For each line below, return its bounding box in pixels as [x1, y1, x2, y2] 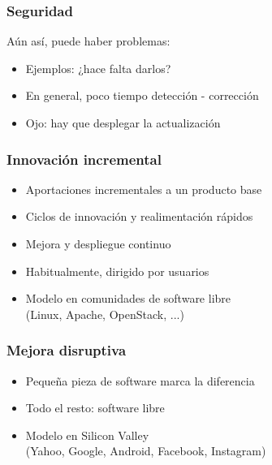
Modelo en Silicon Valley [25, 426, 149, 443]
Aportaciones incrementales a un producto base [25, 180, 262, 197]
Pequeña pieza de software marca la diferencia [25, 372, 255, 389]
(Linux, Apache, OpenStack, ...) [25, 305, 184, 322]
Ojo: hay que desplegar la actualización [25, 114, 221, 131]
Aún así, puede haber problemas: [6, 32, 171, 50]
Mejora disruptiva [6, 340, 127, 360]
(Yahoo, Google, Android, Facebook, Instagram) [25, 442, 266, 459]
